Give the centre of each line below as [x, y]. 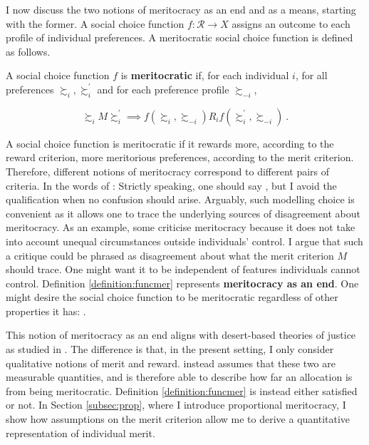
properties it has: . [46, 311]
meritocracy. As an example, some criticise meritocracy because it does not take [181, 227]
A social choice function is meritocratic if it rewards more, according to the [170, 143]
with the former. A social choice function [95, 23]
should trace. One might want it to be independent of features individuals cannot [183, 269]
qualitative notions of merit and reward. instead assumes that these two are [171, 363]
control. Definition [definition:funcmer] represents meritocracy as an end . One [182, 283]
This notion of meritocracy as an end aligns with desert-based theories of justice [181, 335]
